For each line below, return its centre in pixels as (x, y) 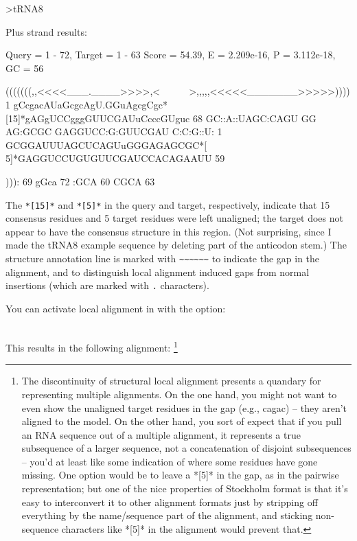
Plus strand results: (46, 31)
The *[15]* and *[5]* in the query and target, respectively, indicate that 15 (168, 204)
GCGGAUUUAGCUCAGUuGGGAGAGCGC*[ (106, 145)
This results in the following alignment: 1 (92, 346)
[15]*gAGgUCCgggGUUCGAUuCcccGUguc (98, 118)
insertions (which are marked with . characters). (107, 285)
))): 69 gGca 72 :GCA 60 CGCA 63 (80, 181)
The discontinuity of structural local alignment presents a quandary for (171, 381)
